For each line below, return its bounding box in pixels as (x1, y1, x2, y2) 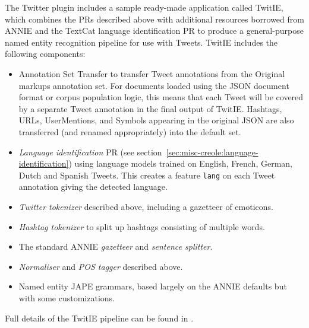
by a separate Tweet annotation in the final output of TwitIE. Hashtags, (18, 102, 282, 114)
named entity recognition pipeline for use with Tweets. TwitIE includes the (5, 36, 278, 48)
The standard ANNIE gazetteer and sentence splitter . (18, 240, 213, 253)
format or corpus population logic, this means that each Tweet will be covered (18, 91, 304, 103)
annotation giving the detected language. (18, 180, 168, 193)
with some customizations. (18, 291, 115, 304)
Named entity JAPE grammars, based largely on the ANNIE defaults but (18, 280, 287, 292)
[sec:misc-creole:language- (166, 145, 258, 158)
